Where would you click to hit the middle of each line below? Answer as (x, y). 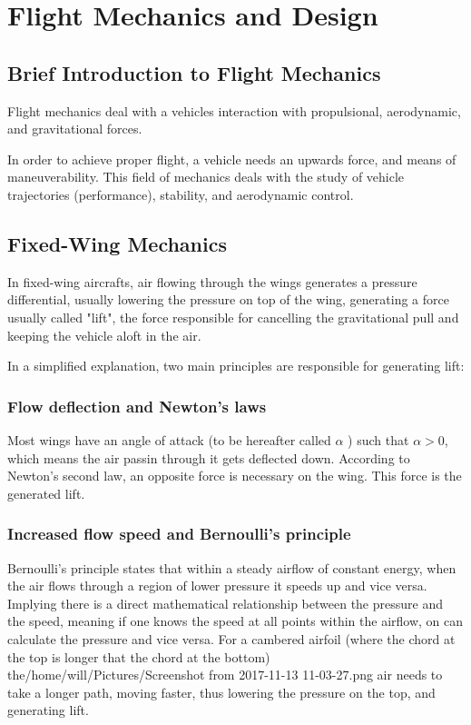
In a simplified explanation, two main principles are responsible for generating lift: (236, 366)
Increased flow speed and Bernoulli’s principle (179, 534)
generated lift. (46, 493)
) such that (378, 439)
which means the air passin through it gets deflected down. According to (209, 457)
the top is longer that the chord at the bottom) (139, 656)
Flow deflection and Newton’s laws (137, 406)
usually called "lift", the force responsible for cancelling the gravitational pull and (233, 317)
